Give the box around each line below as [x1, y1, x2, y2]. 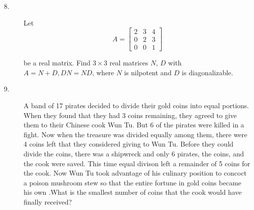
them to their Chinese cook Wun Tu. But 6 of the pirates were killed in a [24, 120, 244, 130]
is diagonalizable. [182, 67, 233, 77]
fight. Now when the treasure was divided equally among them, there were [24, 129, 248, 139]
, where [92, 67, 114, 77]
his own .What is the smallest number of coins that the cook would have [24, 187, 242, 197]
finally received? [24, 197, 72, 207]
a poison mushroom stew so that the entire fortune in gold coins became [24, 177, 242, 187]
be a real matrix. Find [24, 58, 91, 68]
